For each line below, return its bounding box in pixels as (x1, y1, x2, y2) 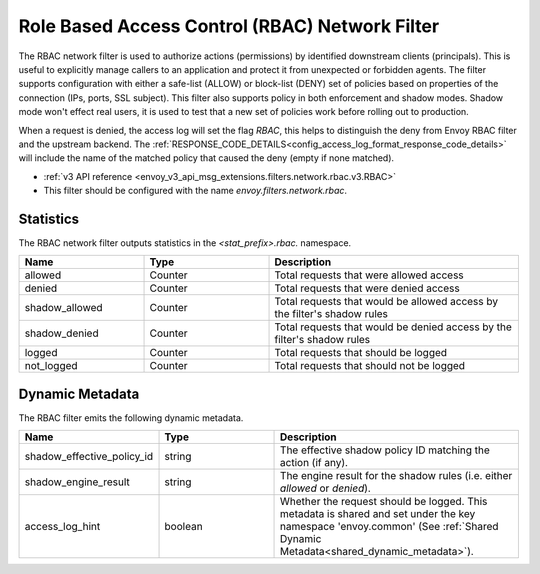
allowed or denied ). (280, 481, 372, 495)
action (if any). (280, 456, 349, 470)
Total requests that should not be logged (274, 359, 465, 373)
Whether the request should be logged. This (280, 495, 488, 509)
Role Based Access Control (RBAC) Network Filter (18, 15, 440, 37)
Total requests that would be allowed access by (274, 295, 499, 309)
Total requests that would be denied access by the (274, 320, 512, 334)
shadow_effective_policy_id (24, 450, 154, 464)
